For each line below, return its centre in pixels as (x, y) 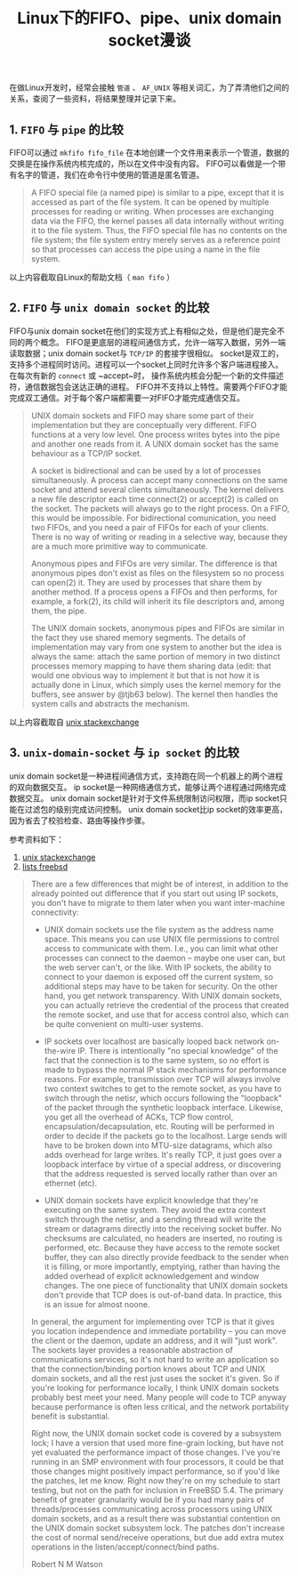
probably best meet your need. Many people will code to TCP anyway (159, 1397)
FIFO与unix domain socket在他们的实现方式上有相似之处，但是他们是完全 (143, 331)
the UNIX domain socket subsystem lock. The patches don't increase (158, 1528)
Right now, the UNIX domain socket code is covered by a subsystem (156, 1433)
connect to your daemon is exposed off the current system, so (159, 976)
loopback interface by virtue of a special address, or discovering (163, 1164)
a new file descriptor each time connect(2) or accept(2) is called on (155, 498)
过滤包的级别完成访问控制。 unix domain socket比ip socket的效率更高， (156, 809)
